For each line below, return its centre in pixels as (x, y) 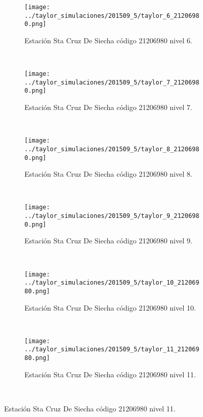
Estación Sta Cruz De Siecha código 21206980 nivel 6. (108, 40)
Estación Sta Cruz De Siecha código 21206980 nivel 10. (110, 307)
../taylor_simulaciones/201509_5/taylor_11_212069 (112, 350)
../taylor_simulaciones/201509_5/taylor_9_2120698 (112, 216)
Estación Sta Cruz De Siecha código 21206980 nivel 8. (108, 174)
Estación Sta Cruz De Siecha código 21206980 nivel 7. (108, 107)
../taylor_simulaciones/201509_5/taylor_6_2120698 (112, 16)
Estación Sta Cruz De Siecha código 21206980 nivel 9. (108, 241)
